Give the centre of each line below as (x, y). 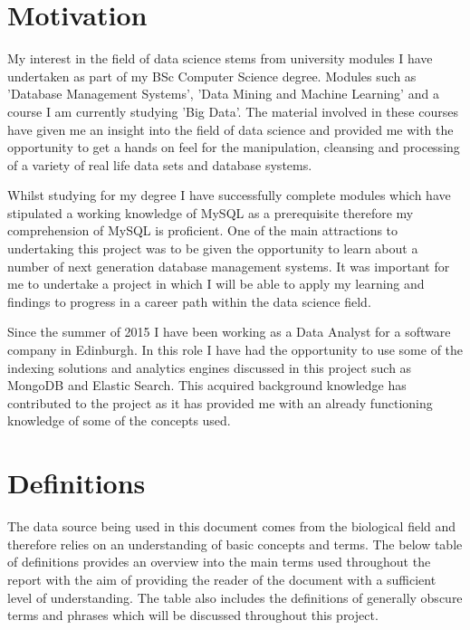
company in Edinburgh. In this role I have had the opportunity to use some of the (235, 350)
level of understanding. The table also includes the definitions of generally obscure (235, 597)
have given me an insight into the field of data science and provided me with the (230, 129)
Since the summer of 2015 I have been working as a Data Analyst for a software (229, 332)
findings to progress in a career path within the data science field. (189, 301)
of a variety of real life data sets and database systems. (160, 164)
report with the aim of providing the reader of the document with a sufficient (222, 579)
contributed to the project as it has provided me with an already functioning (220, 402)
